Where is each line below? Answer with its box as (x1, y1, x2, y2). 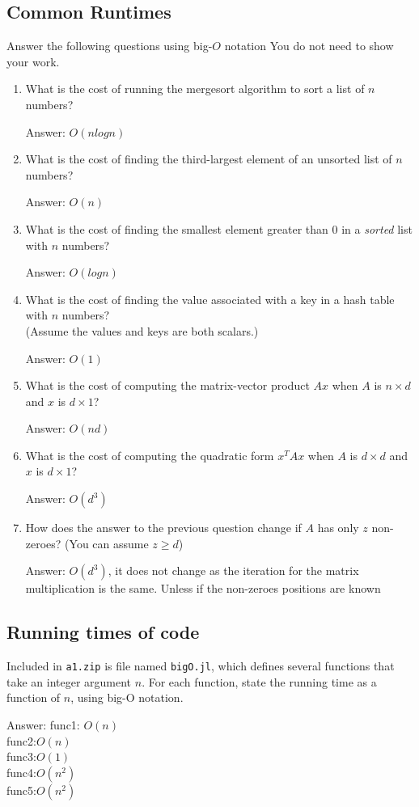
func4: (6, 763, 36, 780)
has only (317, 519, 359, 536)
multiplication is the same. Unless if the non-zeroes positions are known (25, 580, 381, 597)
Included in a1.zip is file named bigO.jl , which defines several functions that (6, 657, 395, 674)
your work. (6, 53, 60, 70)
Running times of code (6, 619, 200, 644)
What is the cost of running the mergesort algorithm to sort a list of (25, 80, 365, 97)
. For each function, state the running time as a (142, 673, 377, 690)
